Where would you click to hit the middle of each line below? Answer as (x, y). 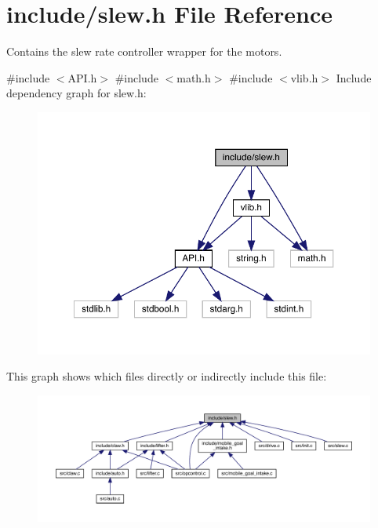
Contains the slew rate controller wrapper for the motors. (144, 51)
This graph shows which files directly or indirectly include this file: (167, 376)
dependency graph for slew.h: (76, 93)
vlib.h (304, 77)
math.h (194, 77)
